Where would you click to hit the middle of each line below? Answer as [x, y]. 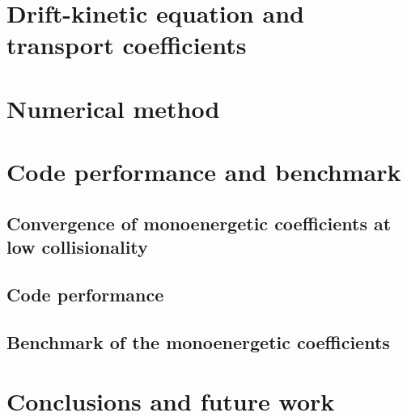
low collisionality [77, 247]
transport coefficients [127, 45]
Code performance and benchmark [204, 172]
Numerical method [113, 108]
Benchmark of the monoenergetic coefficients [198, 341]
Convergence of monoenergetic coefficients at [199, 223]
